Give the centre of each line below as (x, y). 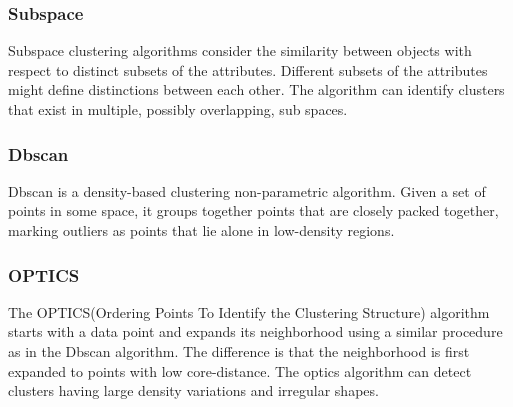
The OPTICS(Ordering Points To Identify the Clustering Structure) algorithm (249, 311)
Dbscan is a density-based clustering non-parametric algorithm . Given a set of (247, 190)
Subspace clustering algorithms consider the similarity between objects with (240, 50)
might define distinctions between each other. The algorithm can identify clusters (256, 89)
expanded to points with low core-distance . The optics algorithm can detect (240, 370)
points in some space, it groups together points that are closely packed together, (253, 210)
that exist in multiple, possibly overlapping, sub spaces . (178, 109)
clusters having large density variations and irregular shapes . (193, 390)
